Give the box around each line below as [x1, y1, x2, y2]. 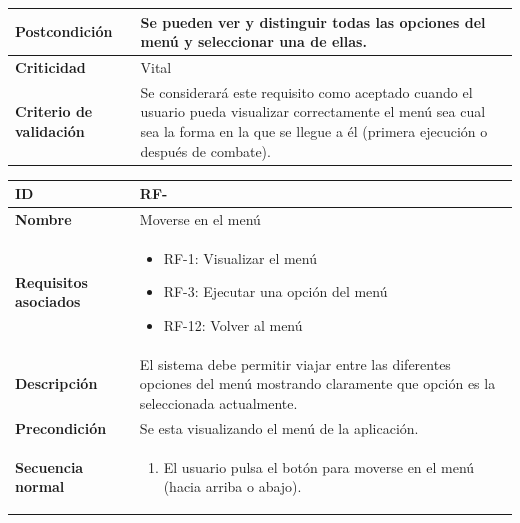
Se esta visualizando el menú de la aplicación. [139, 417, 419, 438]
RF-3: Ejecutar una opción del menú [163, 281, 388, 302]
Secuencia [15, 456, 84, 477]
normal [15, 476, 65, 497]
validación [15, 120, 85, 141]
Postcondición [15, 21, 113, 42]
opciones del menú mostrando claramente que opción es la [139, 373, 496, 394]
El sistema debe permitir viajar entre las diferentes [139, 353, 451, 374]
